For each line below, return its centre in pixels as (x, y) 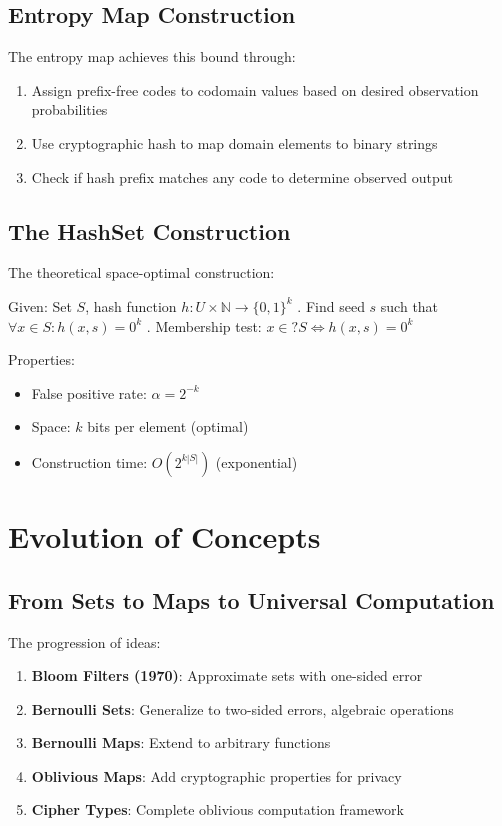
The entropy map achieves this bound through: (152, 56)
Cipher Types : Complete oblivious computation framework (217, 809)
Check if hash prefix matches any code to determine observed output (242, 176)
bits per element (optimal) (168, 426)
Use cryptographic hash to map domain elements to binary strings (234, 142)
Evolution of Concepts (164, 536)
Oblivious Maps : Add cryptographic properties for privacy (216, 775)
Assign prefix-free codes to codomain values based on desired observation (255, 89)
